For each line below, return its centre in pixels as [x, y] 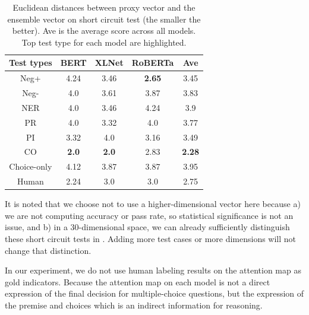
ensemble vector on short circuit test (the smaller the [104, 19]
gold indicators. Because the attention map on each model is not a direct [138, 281]
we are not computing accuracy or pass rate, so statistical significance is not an [149, 215]
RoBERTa [153, 63]
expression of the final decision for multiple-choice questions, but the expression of [154, 293]
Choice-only [31, 166]
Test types [31, 63]
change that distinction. [48, 250]
